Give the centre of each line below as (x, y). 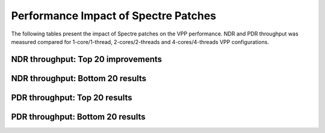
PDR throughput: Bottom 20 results (78, 116)
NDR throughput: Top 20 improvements (87, 59)
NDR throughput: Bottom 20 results (79, 78)
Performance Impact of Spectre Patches (114, 16)
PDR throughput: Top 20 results (72, 97)
